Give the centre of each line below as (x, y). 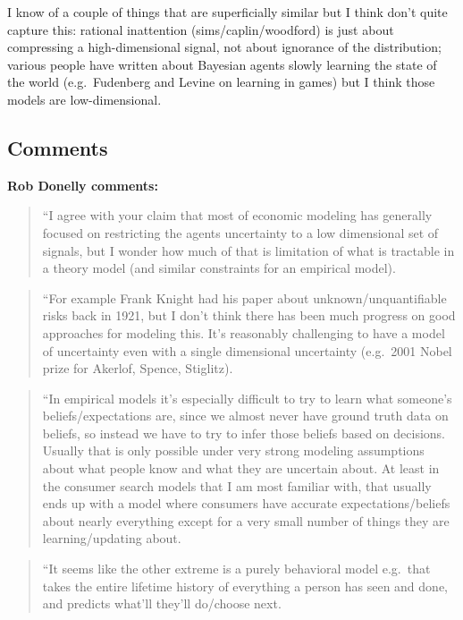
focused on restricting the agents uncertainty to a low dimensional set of (240, 232)
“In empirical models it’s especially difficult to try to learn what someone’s (247, 398)
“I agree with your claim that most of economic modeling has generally (237, 215)
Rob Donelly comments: (83, 185)
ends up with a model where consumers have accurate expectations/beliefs (246, 503)
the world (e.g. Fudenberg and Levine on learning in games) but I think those (221, 82)
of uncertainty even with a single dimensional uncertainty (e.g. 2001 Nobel (247, 350)
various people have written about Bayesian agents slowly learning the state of (222, 64)
